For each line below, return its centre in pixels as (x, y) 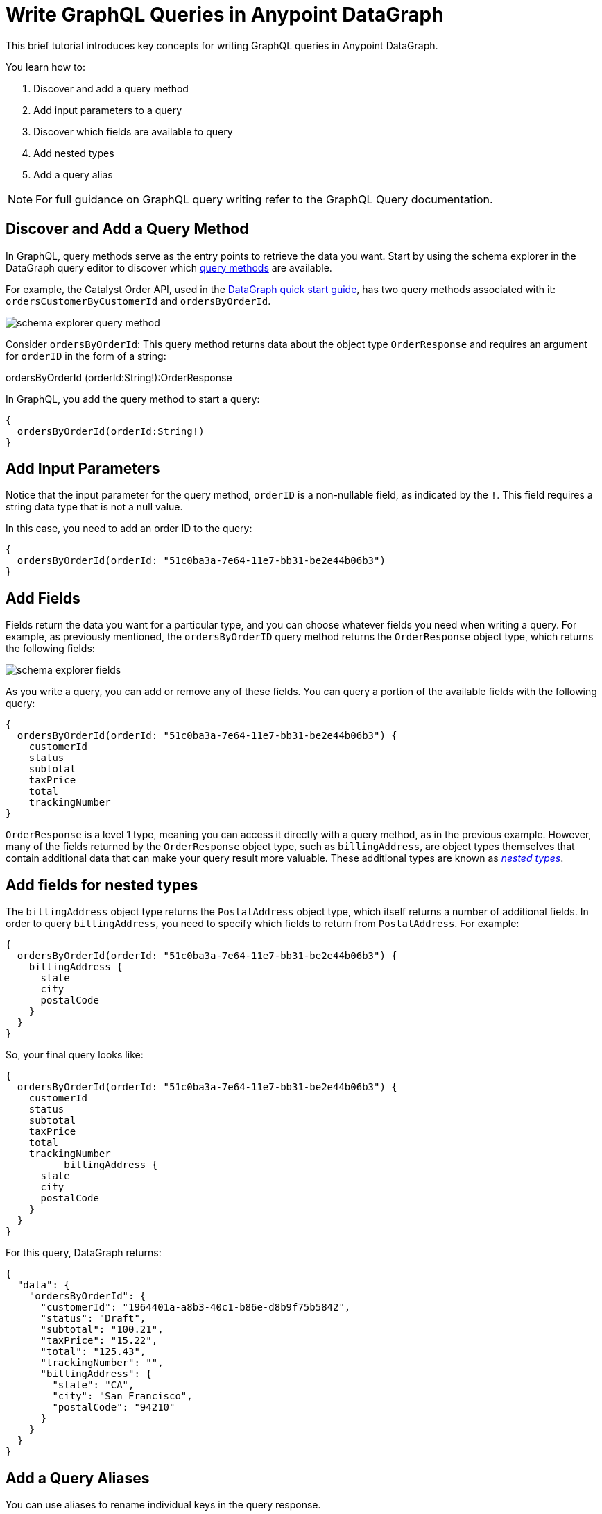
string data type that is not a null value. (94, 507)
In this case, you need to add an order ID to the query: (129, 529)
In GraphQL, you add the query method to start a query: (133, 399)
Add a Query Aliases (78, 1478)
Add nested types (74, 153)
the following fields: (50, 649)
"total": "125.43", (93, 1352)
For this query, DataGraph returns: (84, 1253)
